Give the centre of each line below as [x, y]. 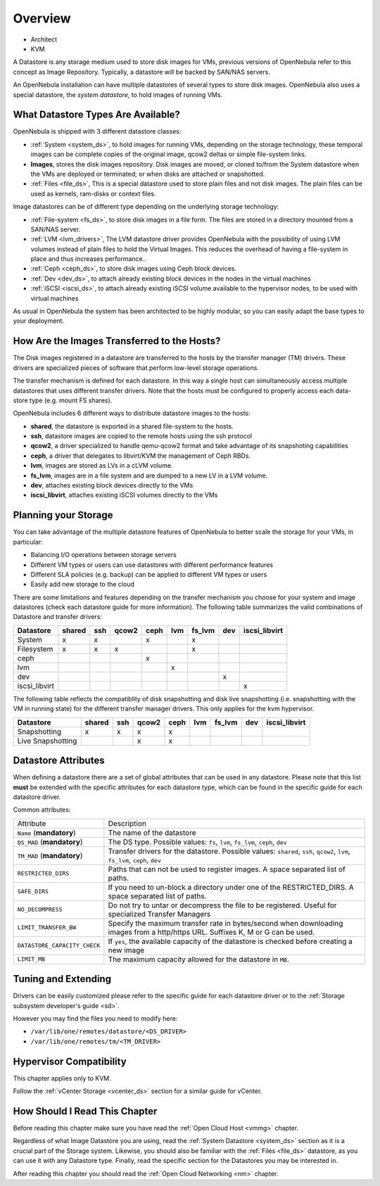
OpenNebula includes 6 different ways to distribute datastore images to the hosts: [132, 413]
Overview [42, 18]
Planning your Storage [63, 515]
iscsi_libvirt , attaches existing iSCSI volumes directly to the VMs [124, 495]
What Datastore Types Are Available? [97, 115]
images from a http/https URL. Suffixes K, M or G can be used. [211, 932]
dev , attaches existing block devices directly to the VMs [112, 485]
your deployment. [39, 321]
